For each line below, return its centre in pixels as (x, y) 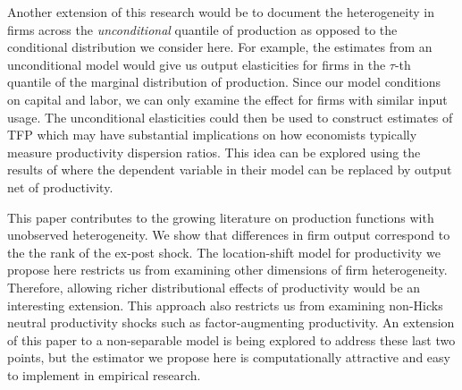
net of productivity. (60, 187)
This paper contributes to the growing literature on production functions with (221, 217)
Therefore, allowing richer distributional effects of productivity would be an (214, 287)
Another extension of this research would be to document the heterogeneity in (221, 12)
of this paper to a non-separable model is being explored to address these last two (231, 339)
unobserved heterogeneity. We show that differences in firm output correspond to (229, 235)
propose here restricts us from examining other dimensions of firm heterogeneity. (227, 270)
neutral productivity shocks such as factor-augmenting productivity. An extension (231, 322)
